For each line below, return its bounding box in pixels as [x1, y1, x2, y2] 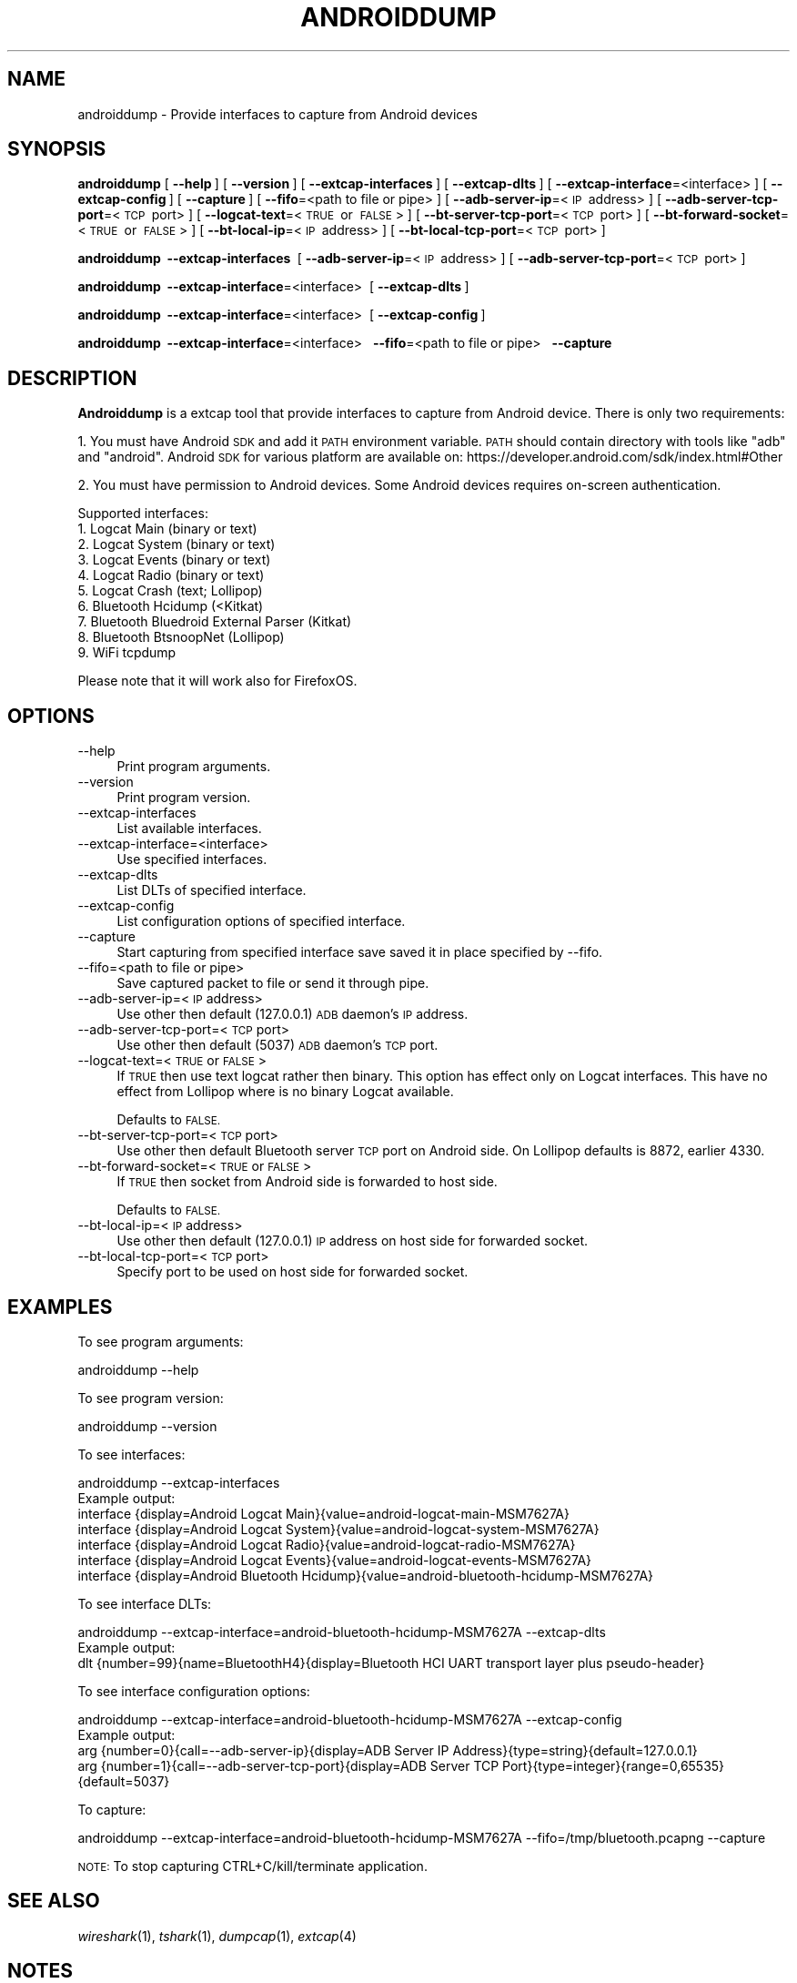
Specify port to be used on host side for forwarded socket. [116, 1264, 469, 1280]
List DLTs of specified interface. [116, 882, 307, 899]
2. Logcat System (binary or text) [77, 536, 276, 553]
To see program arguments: [77, 1333, 244, 1349]
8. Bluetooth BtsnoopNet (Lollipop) [77, 629, 285, 646]
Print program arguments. [116, 758, 271, 775]
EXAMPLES [7, 1295, 113, 1318]
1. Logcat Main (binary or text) [77, 521, 257, 537]
